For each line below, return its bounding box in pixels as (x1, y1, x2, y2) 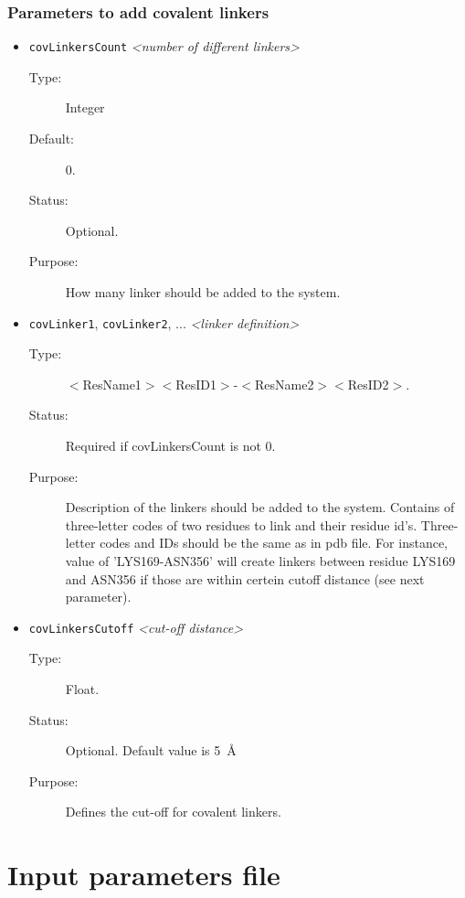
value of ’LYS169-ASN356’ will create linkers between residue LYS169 (65, 551, 456, 571)
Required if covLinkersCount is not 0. (65, 436, 276, 455)
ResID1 (175, 374, 217, 393)
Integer (65, 98, 105, 117)
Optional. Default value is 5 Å (65, 741, 237, 760)
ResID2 (347, 374, 389, 393)
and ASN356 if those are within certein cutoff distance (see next (65, 569, 425, 588)
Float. (65, 679, 100, 699)
